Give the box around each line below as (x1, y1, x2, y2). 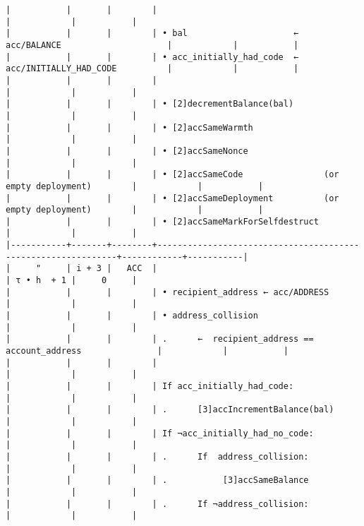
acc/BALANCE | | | (6, 40, 299, 50)
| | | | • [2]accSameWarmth (6, 122, 253, 133)
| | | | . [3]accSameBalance (6, 475, 309, 486)
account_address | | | (6, 346, 289, 357)
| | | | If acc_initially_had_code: (6, 381, 294, 391)
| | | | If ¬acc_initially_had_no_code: (6, 428, 314, 438)
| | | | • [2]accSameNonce (6, 145, 248, 156)
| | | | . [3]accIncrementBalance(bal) (6, 405, 334, 415)
